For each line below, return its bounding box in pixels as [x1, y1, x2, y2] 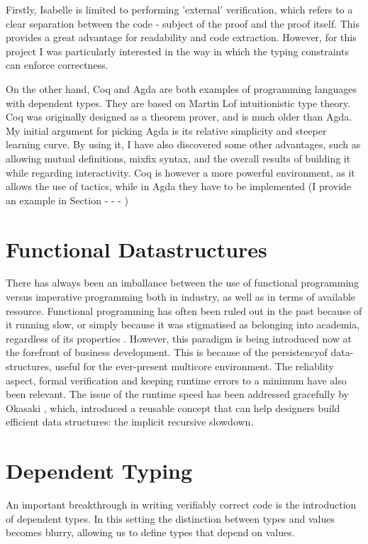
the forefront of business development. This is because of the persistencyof [6, 345, 328, 360]
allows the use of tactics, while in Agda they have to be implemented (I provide [6, 179, 352, 194]
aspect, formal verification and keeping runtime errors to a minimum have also [6, 372, 347, 387]
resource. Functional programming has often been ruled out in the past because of [6, 303, 362, 318]
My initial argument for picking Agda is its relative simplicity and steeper [6, 123, 327, 138]
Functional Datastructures [6, 234, 267, 263]
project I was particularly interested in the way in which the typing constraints [6, 43, 349, 58]
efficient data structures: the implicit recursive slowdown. [6, 414, 254, 429]
